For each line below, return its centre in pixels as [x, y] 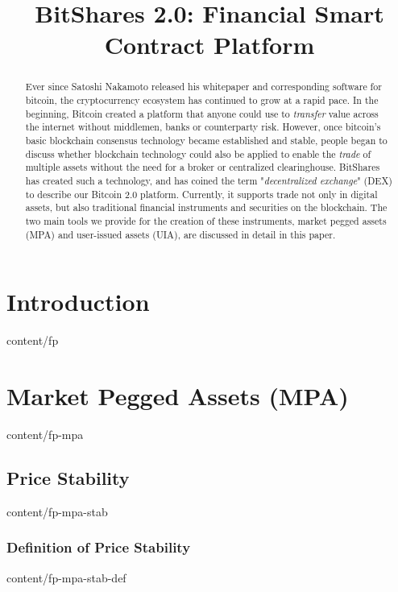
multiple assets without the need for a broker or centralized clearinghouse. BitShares [203, 167]
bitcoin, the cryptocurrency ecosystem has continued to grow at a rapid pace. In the [202, 100]
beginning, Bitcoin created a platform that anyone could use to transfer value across [202, 113]
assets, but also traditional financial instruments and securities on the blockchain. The [206, 207]
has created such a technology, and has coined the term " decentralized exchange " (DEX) [209, 180]
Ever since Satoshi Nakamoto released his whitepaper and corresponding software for [203, 87]
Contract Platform [209, 45]
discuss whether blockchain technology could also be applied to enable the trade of [198, 153]
